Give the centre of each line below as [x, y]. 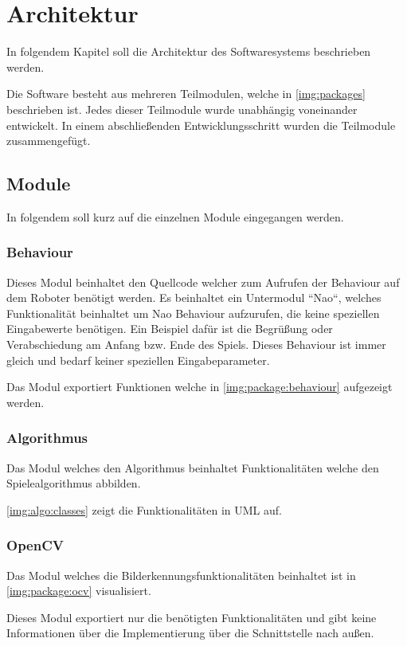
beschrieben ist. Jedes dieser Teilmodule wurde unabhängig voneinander [182, 109]
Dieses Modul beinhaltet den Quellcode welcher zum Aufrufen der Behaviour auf [203, 282]
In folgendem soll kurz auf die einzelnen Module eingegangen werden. [175, 216]
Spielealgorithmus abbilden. [74, 483]
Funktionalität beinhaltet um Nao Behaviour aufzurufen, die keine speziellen [193, 313]
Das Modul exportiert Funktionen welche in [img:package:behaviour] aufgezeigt [200, 387]
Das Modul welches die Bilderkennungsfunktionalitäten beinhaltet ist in [181, 575]
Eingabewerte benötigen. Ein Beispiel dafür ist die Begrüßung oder [170, 329]
